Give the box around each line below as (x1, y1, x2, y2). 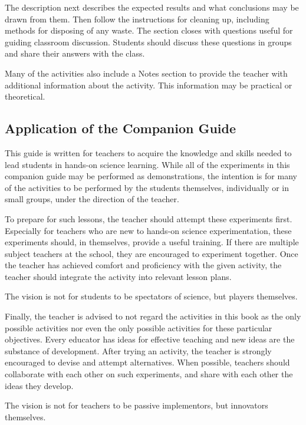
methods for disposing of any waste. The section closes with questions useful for (5, 24, 293, 37)
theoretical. (5, 90, 45, 103)
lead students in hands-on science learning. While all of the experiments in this (5, 158, 290, 170)
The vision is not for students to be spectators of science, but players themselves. (5, 290, 298, 302)
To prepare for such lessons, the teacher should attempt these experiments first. (5, 212, 292, 225)
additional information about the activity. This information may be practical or (5, 78, 292, 91)
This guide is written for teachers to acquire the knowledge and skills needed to (5, 146, 292, 159)
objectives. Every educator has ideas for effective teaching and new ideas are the (5, 333, 295, 345)
